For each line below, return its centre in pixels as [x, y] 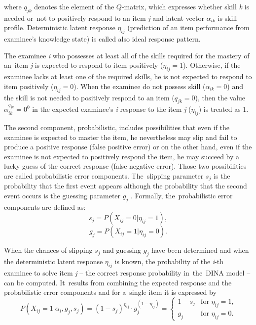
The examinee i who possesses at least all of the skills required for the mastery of [127, 55]
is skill [227, 18]
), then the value [220, 97]
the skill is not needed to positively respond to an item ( [89, 97]
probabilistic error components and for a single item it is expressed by [110, 292]
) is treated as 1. [223, 109]
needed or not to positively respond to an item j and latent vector [104, 18]
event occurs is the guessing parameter [62, 195]
